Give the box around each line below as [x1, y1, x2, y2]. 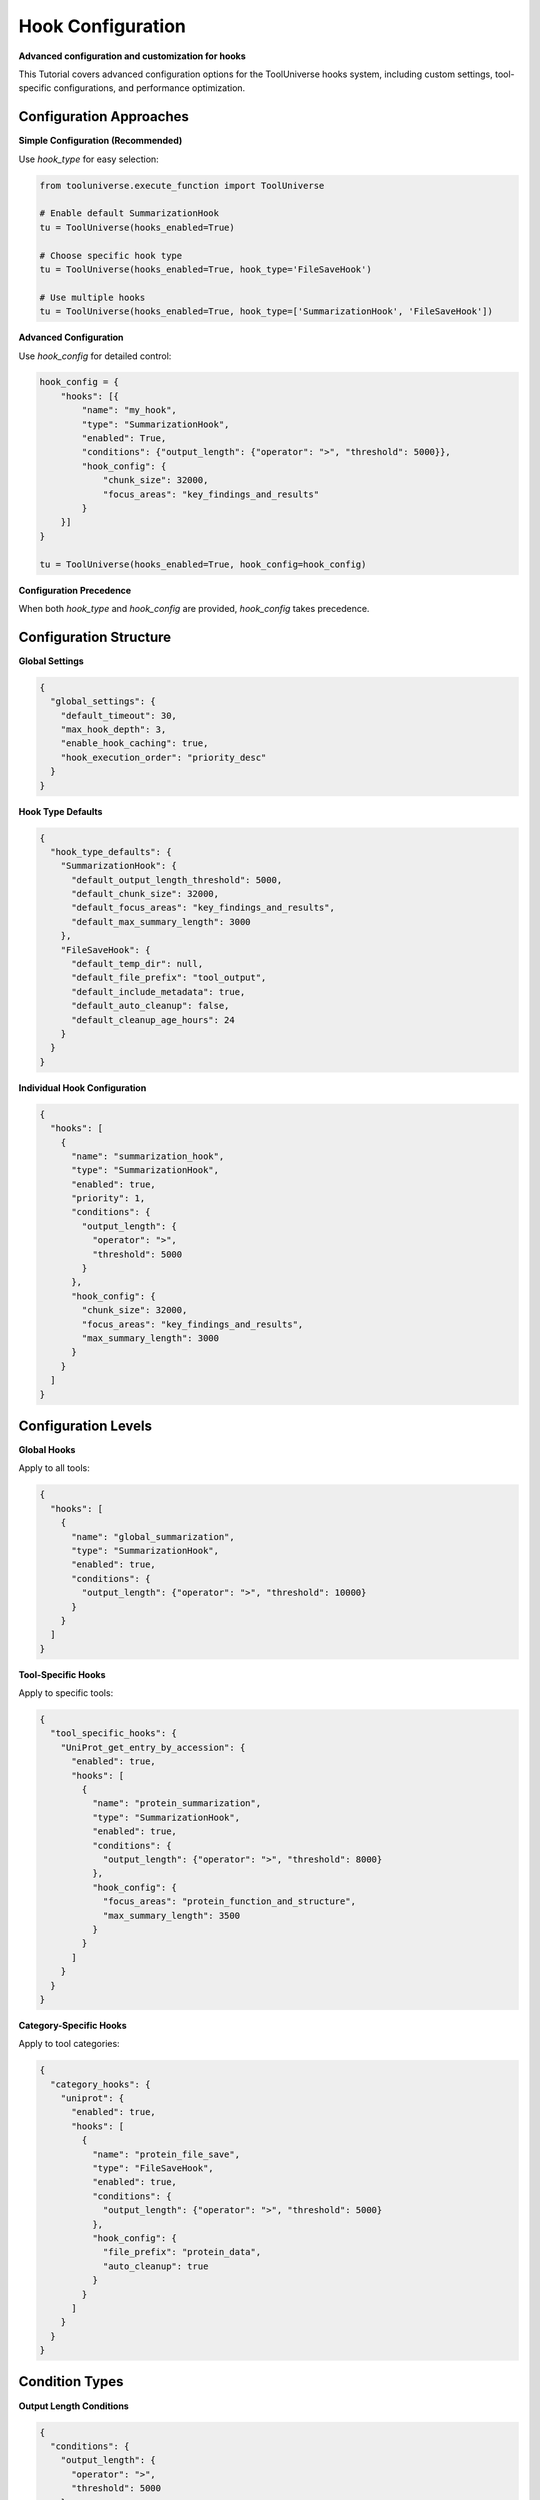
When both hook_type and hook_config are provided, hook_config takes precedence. [18, 602, 370, 614]
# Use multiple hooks [39, 291, 146, 303]
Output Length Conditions [18, 2400, 129, 2412]
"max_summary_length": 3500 [102, 1910, 240, 1921]
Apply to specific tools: [18, 1687, 114, 1699]
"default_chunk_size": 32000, [71, 888, 220, 900]
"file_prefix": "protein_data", [102, 2246, 262, 2258]
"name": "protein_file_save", [91, 2148, 240, 2160]
